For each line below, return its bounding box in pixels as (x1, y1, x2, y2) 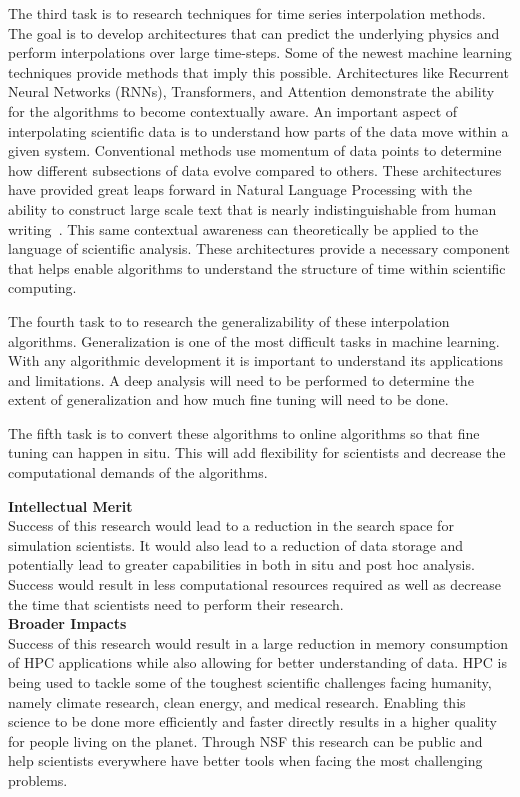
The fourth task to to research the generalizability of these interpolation (8, 310, 450, 331)
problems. (8, 769, 68, 790)
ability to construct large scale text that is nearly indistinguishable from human (8, 198, 497, 219)
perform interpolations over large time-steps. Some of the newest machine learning (8, 42, 512, 63)
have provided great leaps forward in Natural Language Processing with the (8, 179, 473, 200)
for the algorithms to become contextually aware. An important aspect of (8, 100, 458, 121)
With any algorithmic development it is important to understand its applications (8, 350, 504, 371)
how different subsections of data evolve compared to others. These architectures (8, 159, 502, 180)
